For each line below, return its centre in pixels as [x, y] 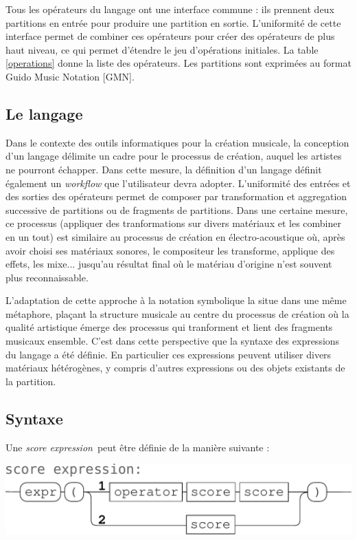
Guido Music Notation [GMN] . [70, 76]
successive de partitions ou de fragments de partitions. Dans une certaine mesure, [177, 209]
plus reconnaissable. [47, 277]
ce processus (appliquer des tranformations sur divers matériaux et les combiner [173, 223]
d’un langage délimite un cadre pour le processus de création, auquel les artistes [174, 156]
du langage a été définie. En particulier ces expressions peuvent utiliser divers [169, 354]
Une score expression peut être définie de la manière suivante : [138, 447]
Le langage [44, 113]
